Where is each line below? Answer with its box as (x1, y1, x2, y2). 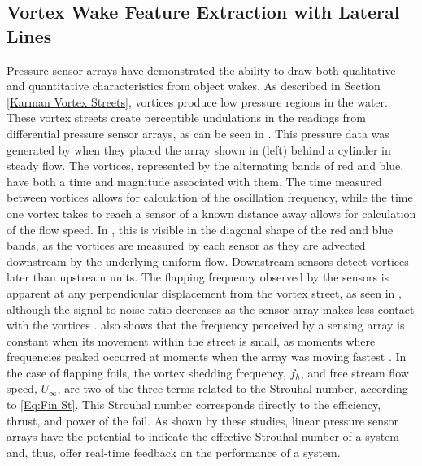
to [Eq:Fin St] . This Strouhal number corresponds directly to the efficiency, (7, 396, 381, 413)
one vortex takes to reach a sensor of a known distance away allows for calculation (7, 204, 416, 221)
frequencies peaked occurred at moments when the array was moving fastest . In (7, 348, 407, 365)
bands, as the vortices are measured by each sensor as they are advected (7, 237, 366, 254)
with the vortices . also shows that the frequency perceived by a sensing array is (7, 316, 405, 333)
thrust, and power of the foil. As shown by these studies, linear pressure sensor (7, 412, 399, 429)
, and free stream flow (300, 364, 409, 381)
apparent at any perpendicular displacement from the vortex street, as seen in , (7, 284, 402, 301)
